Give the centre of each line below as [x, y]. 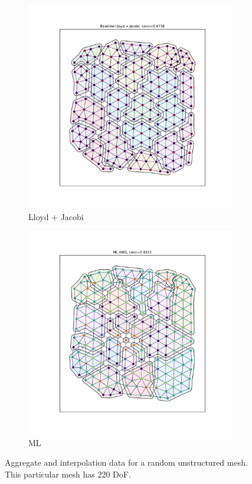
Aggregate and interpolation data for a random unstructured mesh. [126, 462]
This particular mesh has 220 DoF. [68, 474]
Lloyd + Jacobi [56, 216]
